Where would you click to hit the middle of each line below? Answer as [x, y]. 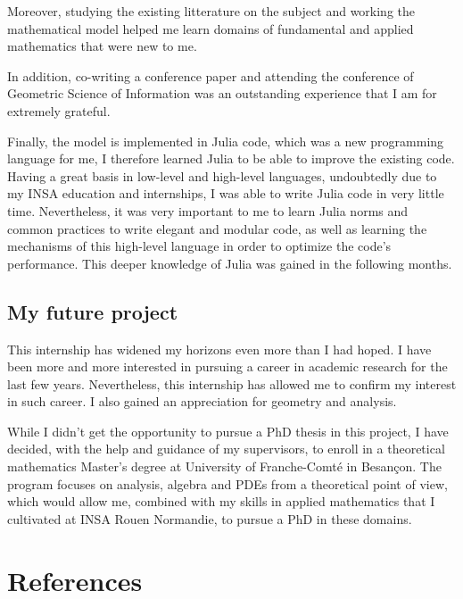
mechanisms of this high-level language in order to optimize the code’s [199, 246]
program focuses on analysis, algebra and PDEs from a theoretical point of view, [227, 483]
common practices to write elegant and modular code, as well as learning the [217, 228]
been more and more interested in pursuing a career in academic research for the [227, 366]
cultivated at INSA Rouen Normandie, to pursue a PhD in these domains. [210, 518]
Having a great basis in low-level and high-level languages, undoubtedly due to [222, 175]
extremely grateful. [59, 110]
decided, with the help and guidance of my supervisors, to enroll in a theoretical [226, 449]
